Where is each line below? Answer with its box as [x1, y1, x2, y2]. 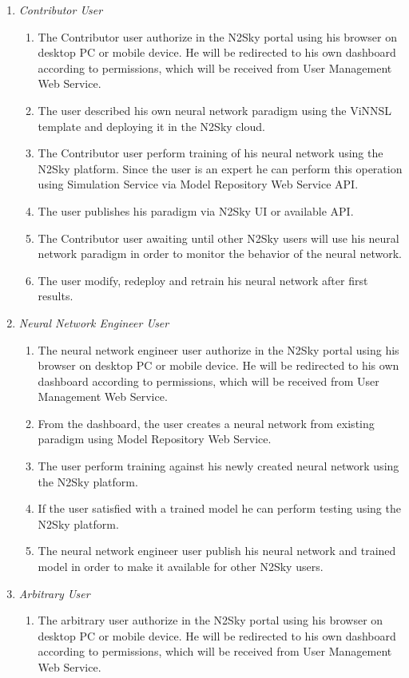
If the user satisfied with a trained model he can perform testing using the [38, 500, 401, 517]
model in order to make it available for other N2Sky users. [38, 558, 324, 575]
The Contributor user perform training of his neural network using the [38, 145, 383, 161]
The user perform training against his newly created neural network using [38, 458, 399, 474]
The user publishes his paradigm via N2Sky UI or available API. [38, 202, 354, 219]
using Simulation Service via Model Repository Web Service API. [38, 176, 359, 192]
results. [38, 287, 73, 304]
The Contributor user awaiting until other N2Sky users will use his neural [38, 229, 399, 246]
